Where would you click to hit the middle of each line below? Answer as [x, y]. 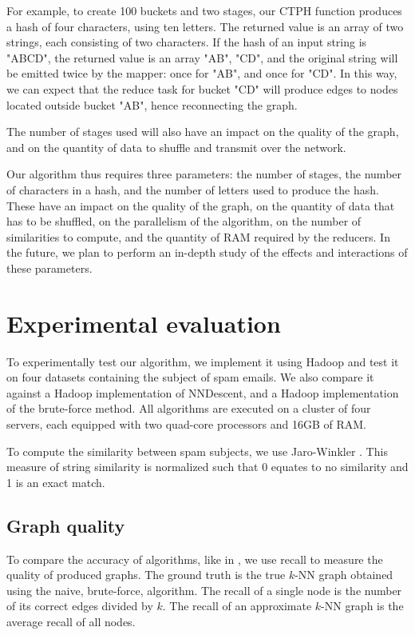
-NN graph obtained [344, 575]
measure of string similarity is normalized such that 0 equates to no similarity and [207, 467]
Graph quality [66, 525]
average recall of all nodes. [71, 621]
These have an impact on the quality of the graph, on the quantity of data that [201, 205]
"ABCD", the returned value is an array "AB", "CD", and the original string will [202, 57]
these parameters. [49, 268]
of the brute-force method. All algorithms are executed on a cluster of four [189, 408]
